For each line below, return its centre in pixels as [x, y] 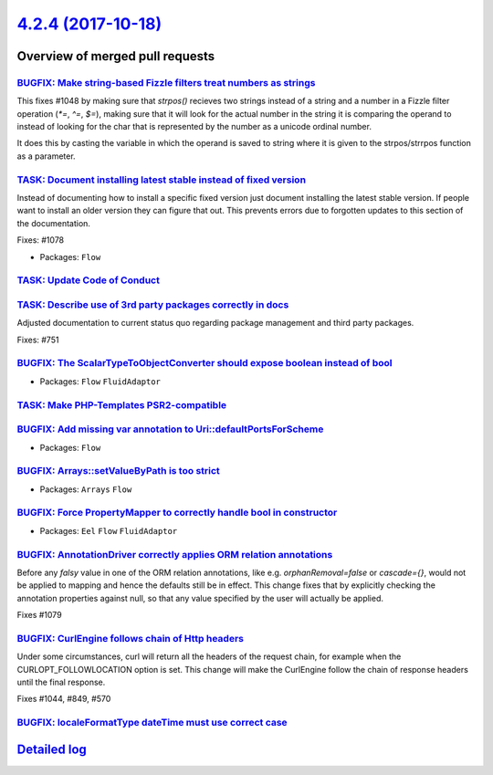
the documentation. [54, 223]
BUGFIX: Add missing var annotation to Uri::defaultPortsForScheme [170, 429]
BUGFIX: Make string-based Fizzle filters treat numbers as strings [166, 82]
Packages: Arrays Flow [86, 489]
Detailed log [52, 749]
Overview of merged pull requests [116, 56]
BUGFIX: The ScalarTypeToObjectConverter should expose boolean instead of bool [205, 363]
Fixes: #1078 [41, 240]
